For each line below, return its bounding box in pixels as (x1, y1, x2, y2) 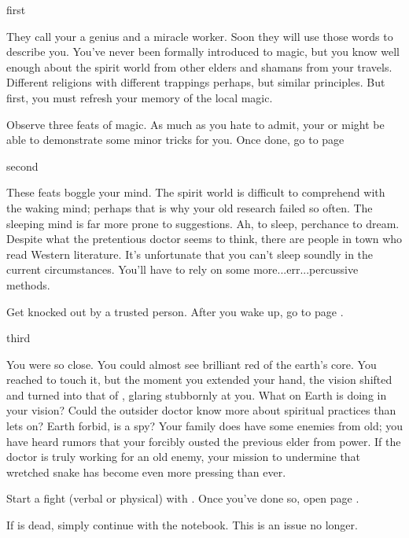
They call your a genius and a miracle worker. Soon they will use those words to (6, 28, 393, 44)
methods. (6, 276, 50, 293)
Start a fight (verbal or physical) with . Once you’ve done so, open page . (6, 490, 359, 507)
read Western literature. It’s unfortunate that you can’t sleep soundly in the (6, 245, 374, 262)
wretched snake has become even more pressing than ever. (6, 463, 286, 480)
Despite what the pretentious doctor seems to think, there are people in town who (6, 230, 403, 247)
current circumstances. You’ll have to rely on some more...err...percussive (6, 261, 359, 278)
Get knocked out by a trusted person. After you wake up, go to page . (6, 303, 344, 319)
